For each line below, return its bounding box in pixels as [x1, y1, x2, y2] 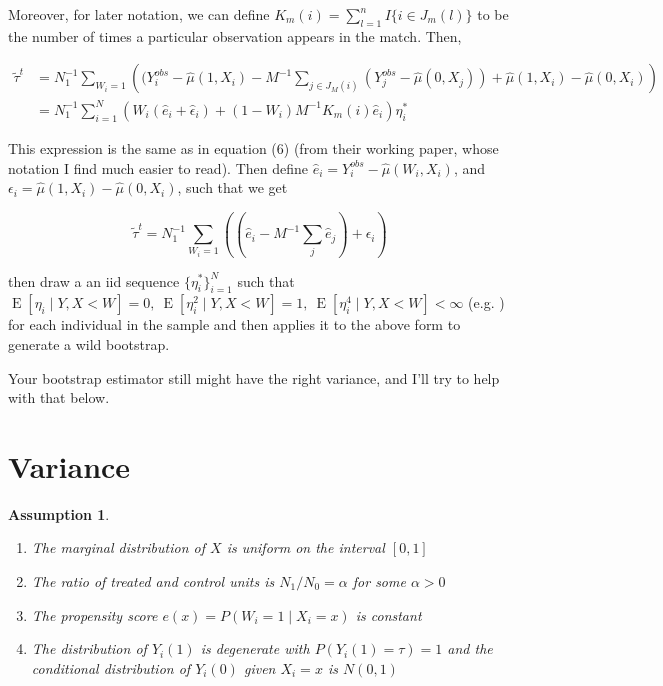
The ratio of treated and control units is [31, 571, 275, 591]
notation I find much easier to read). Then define [8, 157, 308, 178]
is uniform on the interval [226, 537, 385, 558]
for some [352, 571, 406, 591]
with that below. [8, 387, 110, 408]
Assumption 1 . [8, 503, 110, 524]
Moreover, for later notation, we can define [8, 4, 270, 24]
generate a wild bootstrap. [8, 333, 170, 354]
